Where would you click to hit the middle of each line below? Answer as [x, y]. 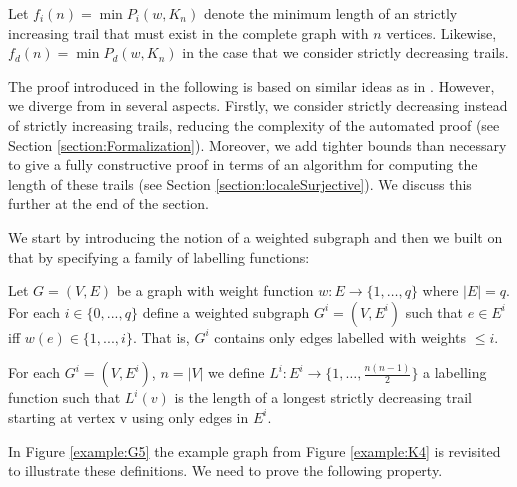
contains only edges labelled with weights [340, 336]
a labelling [455, 372]
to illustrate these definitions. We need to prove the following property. [225, 470]
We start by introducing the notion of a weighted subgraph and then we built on [255, 236]
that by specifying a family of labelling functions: [159, 256]
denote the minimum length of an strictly [330, 13]
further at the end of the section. [108, 203]
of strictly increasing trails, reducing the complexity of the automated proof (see [254, 124]
